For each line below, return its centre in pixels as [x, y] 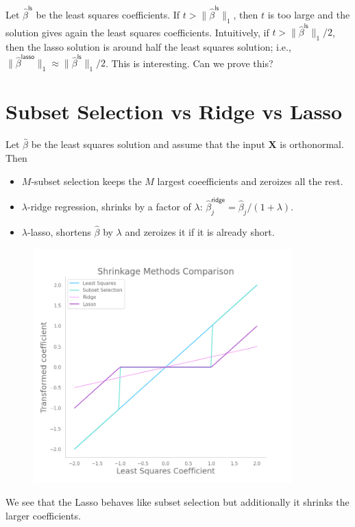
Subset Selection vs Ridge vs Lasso [174, 111]
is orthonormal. [312, 144]
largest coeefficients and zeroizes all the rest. [250, 181]
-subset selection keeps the [86, 181]
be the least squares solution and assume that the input [148, 144]
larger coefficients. [43, 516]
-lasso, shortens [59, 232]
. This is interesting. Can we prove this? [189, 63]
